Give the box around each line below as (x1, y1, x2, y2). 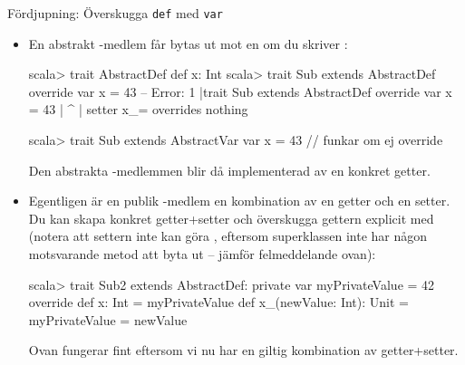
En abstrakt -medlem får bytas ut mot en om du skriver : (28, 34, 348, 53)
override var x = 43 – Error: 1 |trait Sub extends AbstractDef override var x (28, 82, 452, 101)
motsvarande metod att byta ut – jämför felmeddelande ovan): (28, 245, 376, 263)
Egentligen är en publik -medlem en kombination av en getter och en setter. (28, 191, 450, 210)
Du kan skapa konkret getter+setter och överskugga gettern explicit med (28, 208, 434, 227)
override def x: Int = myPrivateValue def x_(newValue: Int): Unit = (28, 293, 409, 312)
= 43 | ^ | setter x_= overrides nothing (28, 100, 248, 119)
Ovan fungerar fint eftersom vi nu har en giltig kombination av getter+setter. (28, 341, 459, 360)
